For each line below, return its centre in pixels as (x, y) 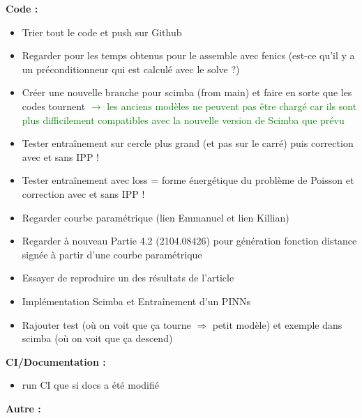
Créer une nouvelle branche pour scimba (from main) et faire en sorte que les (187, 92)
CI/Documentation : (56, 361)
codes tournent (54, 106)
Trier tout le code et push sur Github (102, 32)
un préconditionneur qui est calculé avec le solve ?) (131, 69)
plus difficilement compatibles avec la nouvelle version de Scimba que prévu (183, 119)
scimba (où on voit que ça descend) (97, 338)
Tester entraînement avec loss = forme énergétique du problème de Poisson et (188, 180)
